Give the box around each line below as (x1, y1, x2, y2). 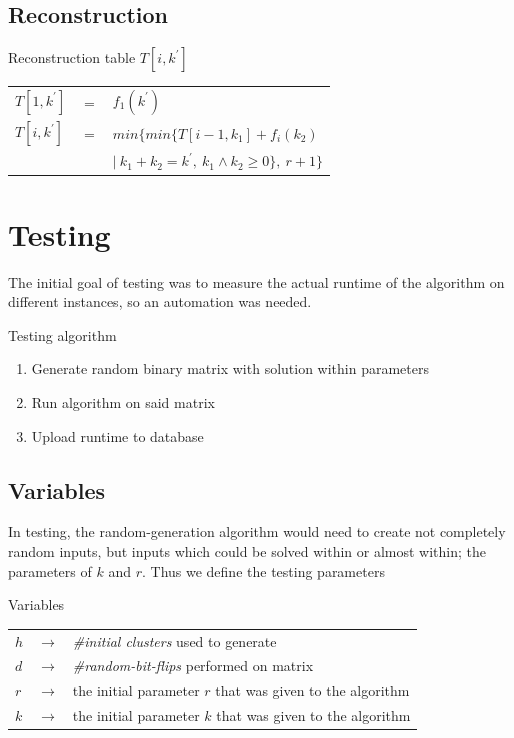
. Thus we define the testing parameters (141, 560, 385, 581)
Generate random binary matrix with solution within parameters (31, 358, 429, 379)
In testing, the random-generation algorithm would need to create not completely (8, 521, 506, 542)
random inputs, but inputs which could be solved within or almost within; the (8, 541, 487, 562)
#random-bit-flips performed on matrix (72, 655, 314, 676)
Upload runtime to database (31, 425, 204, 446)
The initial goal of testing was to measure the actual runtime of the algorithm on (8, 271, 505, 292)
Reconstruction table (8, 47, 136, 68)
